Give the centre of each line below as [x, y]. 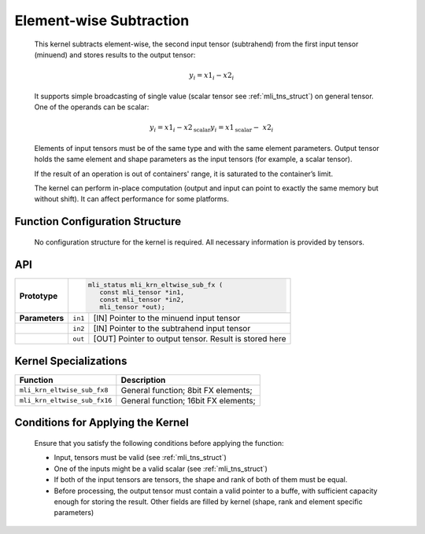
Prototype [39, 296]
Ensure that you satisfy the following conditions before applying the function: [159, 443]
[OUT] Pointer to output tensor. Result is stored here [190, 339]
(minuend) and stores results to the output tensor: [115, 54]
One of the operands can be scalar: [92, 107]
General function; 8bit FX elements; [187, 390]
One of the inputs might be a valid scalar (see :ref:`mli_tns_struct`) [161, 469]
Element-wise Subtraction [102, 20]
